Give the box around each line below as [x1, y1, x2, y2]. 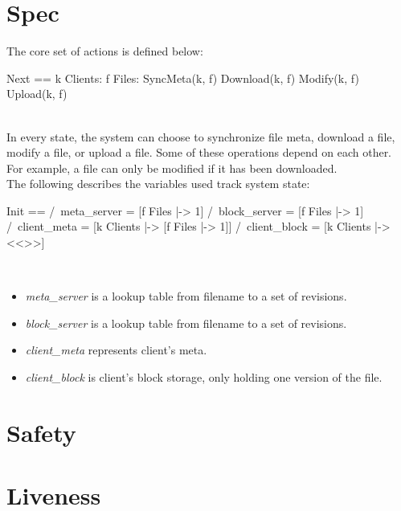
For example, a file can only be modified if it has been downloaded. [6, 159, 338, 176]
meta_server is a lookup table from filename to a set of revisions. [25, 288, 347, 305]
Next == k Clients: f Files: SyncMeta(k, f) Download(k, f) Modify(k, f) [6, 69, 359, 86]
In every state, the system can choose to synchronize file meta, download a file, [6, 128, 395, 145]
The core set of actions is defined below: [6, 43, 203, 59]
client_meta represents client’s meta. [25, 341, 207, 358]
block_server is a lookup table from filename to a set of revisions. [25, 314, 347, 331]
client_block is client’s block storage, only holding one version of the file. [25, 369, 383, 386]
